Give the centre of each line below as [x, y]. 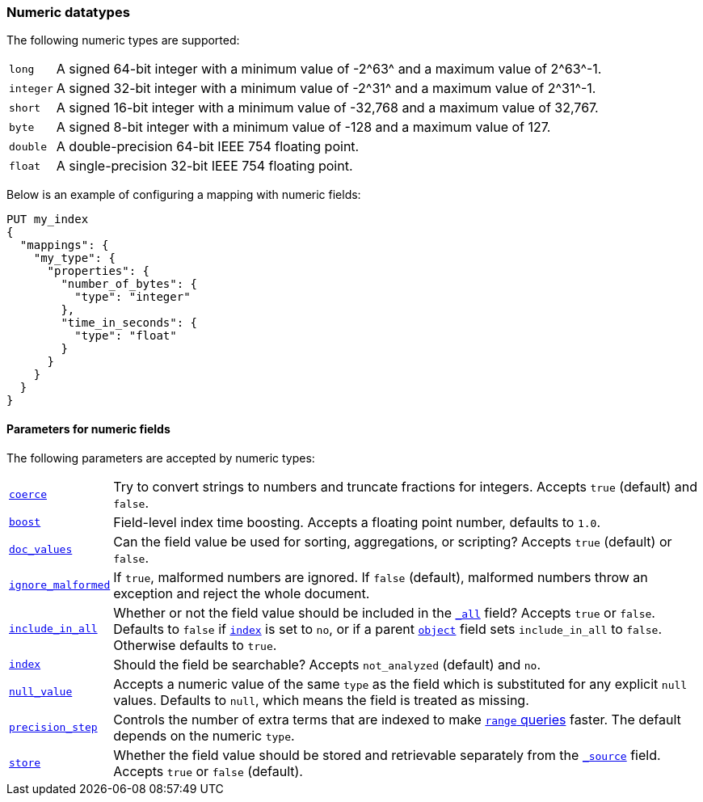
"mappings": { [64, 245]
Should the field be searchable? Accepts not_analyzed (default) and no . [327, 664]
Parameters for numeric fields [88, 428]
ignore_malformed [60, 585]
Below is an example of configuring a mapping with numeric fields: [184, 195]
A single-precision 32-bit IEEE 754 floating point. [204, 166]
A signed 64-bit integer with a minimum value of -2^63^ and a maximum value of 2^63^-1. [329, 69]
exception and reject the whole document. [242, 593]
